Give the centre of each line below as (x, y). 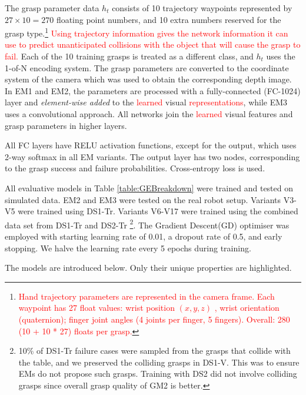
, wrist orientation (247, 308)
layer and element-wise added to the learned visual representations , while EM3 (146, 102)
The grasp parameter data (52, 8)
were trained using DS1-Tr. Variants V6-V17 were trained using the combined (158, 211)
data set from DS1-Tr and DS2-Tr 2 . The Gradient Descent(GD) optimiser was (147, 224)
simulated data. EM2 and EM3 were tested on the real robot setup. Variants (143, 199)
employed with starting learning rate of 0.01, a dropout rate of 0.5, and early (144, 236)
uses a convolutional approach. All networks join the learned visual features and (149, 114)
